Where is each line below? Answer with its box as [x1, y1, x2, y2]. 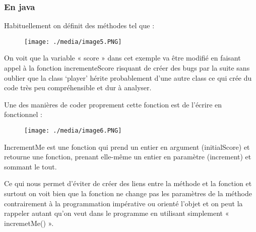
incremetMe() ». [4, 217, 54, 228]
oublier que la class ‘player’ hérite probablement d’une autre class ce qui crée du [4, 72, 252, 83]
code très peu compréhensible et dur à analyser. [4, 82, 152, 93]
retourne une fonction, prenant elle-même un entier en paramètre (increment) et [4, 151, 251, 162]
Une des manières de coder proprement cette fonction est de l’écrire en [4, 99, 222, 109]
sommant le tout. [4, 161, 57, 171]
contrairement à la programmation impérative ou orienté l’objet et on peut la [4, 198, 243, 208]
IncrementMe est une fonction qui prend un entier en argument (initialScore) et [4, 141, 250, 152]
